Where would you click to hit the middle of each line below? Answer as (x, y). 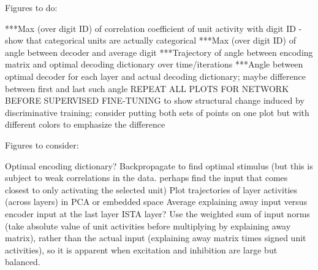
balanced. (23, 262)
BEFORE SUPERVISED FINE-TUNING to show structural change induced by (155, 100)
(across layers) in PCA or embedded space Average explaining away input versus (156, 202)
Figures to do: (31, 7)
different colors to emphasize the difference (85, 124)
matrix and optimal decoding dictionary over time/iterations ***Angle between (154, 64)
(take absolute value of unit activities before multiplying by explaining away (148, 226)
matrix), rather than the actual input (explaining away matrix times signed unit (156, 238)
